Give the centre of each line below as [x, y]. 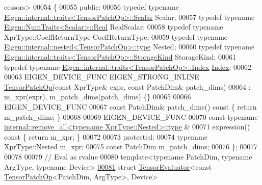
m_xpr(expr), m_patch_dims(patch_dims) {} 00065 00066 [98, 97]
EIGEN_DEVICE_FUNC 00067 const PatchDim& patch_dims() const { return [130, 106]
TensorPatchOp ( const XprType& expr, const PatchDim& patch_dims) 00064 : [127, 86]
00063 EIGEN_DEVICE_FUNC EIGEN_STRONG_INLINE [102, 77]
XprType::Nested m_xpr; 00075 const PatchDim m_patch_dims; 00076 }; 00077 [131, 147]
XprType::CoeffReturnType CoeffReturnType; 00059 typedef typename [116, 36]
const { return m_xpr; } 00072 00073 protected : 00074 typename [106, 136]
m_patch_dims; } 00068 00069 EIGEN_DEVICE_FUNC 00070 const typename [131, 116]
